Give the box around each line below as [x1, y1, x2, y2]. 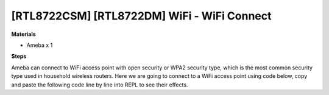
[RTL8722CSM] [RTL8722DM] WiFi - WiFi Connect [11, 9, 272, 23]
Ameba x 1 [26, 41, 53, 49]
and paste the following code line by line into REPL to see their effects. [11, 81, 188, 88]
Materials [11, 30, 36, 38]
